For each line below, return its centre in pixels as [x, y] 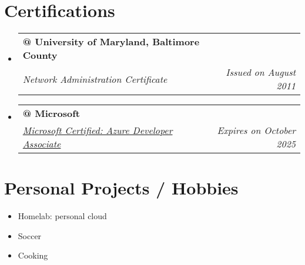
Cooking [33, 255]
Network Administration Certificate [95, 79]
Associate [42, 144]
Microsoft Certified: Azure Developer [98, 130]
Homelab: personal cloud [62, 216]
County [40, 55]
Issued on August [261, 72]
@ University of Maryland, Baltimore [111, 42]
